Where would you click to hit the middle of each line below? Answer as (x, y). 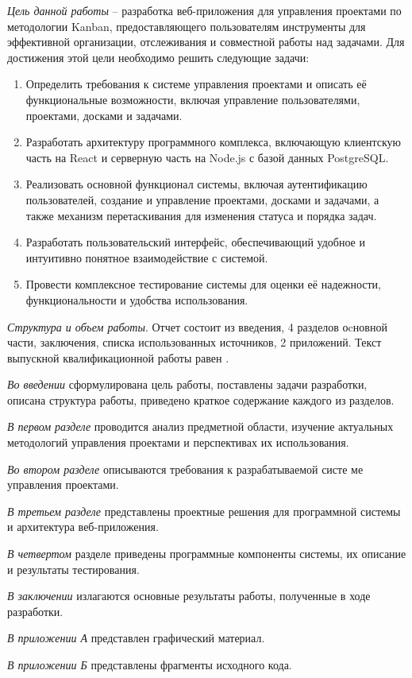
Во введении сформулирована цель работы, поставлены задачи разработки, (187, 384)
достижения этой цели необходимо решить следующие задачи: (158, 57)
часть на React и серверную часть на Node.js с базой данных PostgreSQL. (207, 157)
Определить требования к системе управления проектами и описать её (196, 84)
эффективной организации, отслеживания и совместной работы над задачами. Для (206, 42)
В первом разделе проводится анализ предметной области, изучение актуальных (200, 426)
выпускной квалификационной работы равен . (118, 357)
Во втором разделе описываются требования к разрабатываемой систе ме (185, 469)
